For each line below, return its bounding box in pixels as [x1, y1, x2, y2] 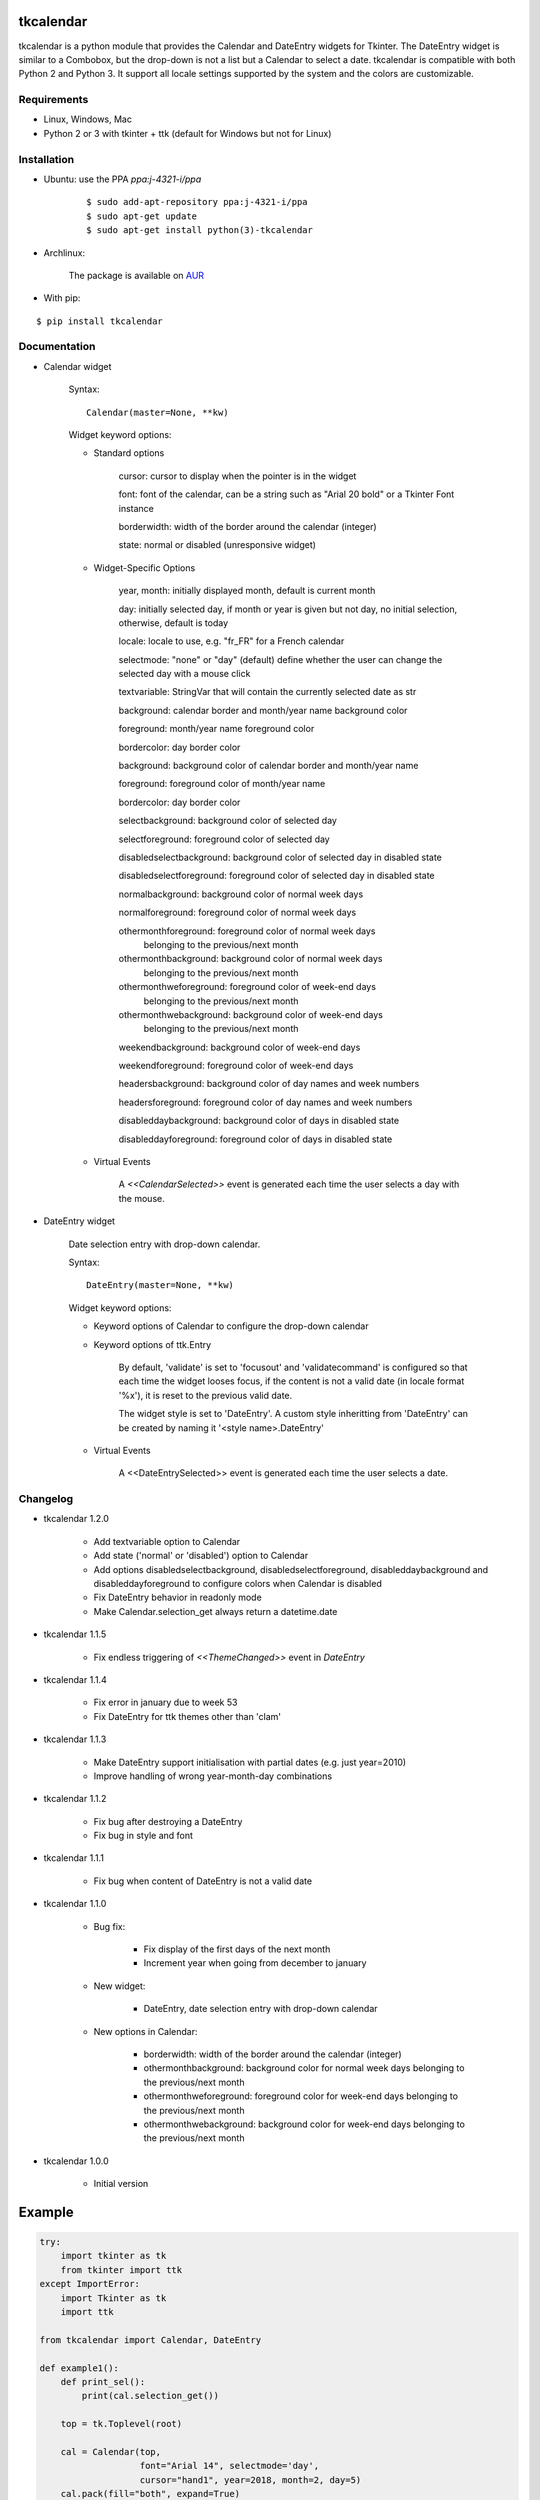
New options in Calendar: [93, 2025, 199, 2037]
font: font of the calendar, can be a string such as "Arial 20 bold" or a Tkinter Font [118, 488, 455, 500]
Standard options [93, 447, 165, 459]
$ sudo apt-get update [86, 210, 198, 222]
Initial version [93, 2178, 149, 2190]
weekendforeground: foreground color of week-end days [118, 1060, 354, 1072]
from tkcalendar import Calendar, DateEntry [39, 2334, 262, 2345]
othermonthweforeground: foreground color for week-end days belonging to [143, 2090, 459, 2102]
